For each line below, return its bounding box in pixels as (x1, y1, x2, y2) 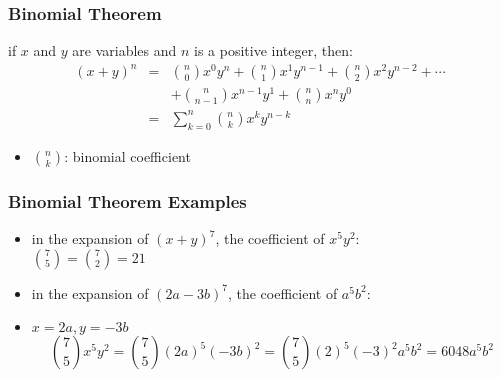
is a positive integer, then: (194, 40, 353, 61)
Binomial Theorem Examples (8, 188, 247, 213)
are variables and (72, 40, 177, 61)
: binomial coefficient (64, 145, 191, 166)
